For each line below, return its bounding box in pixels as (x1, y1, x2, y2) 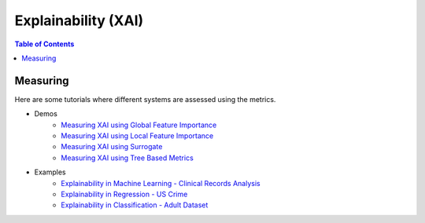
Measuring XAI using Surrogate (61, 142, 163, 152)
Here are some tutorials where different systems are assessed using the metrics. (14, 94, 276, 104)
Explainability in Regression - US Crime (61, 189, 188, 199)
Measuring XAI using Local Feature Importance (61, 131, 214, 141)
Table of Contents (14, 39, 75, 49)
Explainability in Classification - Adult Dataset (61, 200, 209, 210)
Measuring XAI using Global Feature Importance (61, 120, 217, 130)
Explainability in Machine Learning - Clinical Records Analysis (61, 178, 261, 188)
